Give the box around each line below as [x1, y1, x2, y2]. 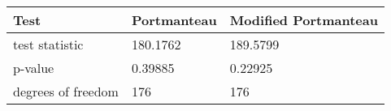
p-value [13, 58, 54, 77]
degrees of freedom [13, 82, 119, 100]
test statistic [13, 35, 84, 53]
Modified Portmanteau [229, 11, 378, 29]
